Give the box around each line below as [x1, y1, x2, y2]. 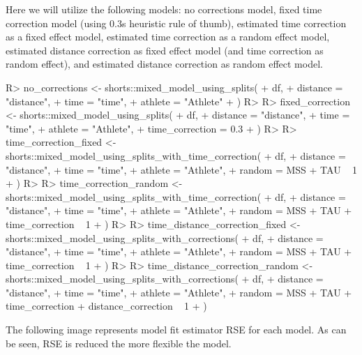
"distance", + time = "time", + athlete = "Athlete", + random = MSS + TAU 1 [6, 162, 357, 176]
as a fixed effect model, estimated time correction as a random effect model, [6, 29, 330, 44]
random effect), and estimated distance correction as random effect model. [6, 56, 323, 71]
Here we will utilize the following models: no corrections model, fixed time [6, 2, 322, 16]
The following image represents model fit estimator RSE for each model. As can [6, 322, 347, 337]
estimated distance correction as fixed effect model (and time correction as [6, 43, 324, 57]
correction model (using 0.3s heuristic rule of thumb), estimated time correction [6, 15, 347, 30]
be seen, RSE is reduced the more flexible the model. [6, 335, 232, 350]
